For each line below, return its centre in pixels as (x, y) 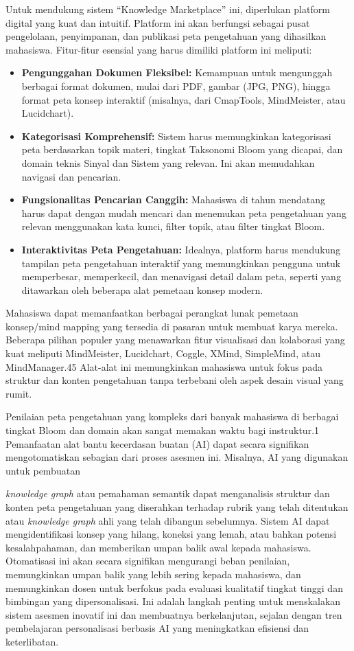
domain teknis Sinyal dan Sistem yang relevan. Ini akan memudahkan (168, 162)
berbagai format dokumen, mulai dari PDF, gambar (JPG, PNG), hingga (176, 85)
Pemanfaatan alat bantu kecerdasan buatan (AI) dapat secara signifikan (157, 443)
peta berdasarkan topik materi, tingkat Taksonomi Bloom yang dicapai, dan (182, 149)
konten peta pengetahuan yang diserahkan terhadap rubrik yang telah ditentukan (177, 507)
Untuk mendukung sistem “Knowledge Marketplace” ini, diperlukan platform (168, 9)
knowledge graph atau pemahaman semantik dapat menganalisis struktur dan (168, 493)
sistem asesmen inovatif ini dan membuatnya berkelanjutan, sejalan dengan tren (174, 614)
